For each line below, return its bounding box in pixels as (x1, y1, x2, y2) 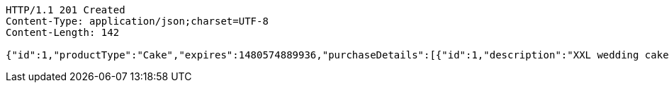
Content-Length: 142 (6, 27, 120, 38)
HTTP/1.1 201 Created (6, 4, 125, 15)
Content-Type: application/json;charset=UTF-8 (6, 15, 269, 27)
